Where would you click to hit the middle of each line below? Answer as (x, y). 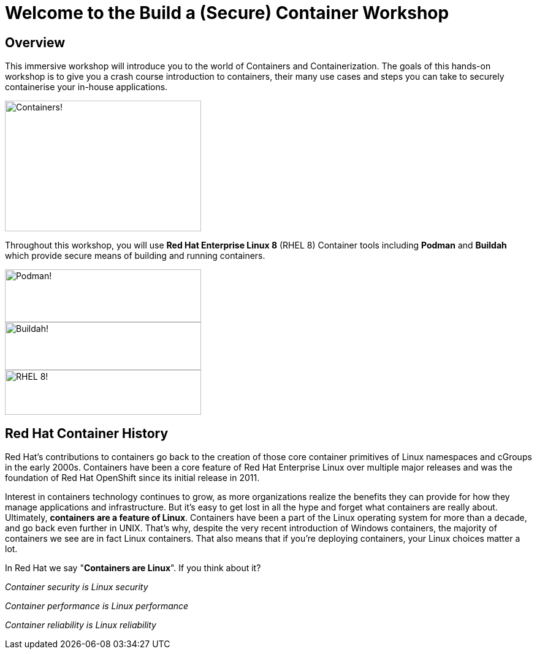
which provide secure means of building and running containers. (135, 256)
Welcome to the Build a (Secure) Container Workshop (227, 13)
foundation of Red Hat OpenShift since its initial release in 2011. (132, 478)
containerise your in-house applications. (86, 87)
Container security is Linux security (77, 587)
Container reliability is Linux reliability (81, 625)
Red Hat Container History (87, 433)
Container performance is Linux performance (97, 606)
